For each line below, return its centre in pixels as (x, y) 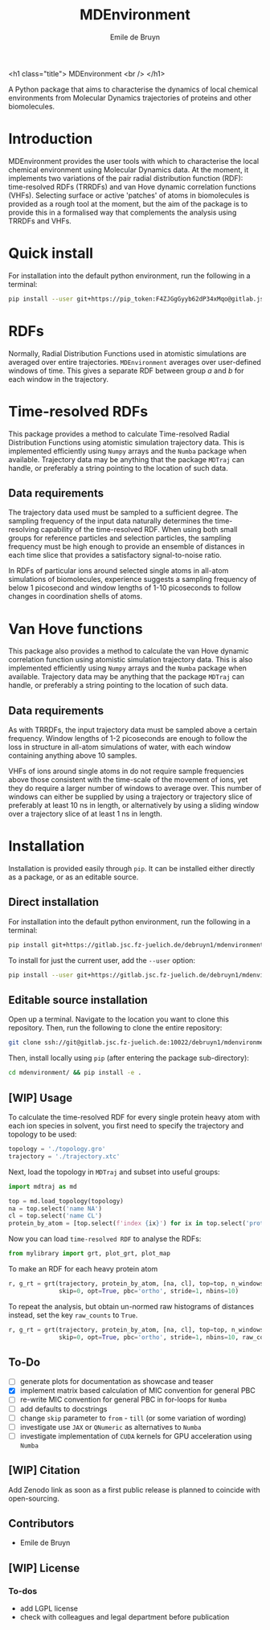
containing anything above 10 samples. (73, 756)
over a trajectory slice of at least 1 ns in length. (86, 814)
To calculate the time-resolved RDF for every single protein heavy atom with (134, 1117)
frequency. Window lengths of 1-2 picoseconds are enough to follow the (128, 739)
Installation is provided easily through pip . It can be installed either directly (132, 869)
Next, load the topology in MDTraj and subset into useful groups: (114, 1172)
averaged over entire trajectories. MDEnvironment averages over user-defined (135, 362)
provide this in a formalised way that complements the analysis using (123, 212)
